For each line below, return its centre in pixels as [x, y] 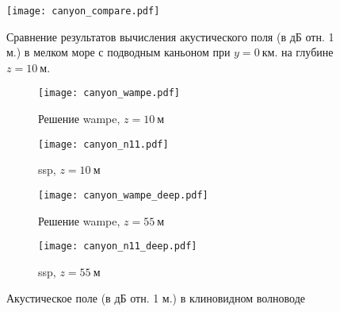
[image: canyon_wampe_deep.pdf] [123, 195]
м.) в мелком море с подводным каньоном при [118, 52]
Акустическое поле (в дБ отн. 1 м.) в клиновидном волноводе [156, 298]
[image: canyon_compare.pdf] [83, 11]
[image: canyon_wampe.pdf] [109, 93]
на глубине [307, 52]
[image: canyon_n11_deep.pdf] [118, 247]
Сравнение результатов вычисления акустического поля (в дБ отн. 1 [170, 36]
